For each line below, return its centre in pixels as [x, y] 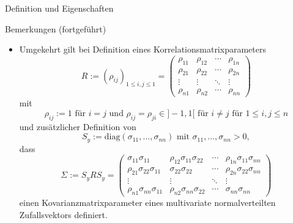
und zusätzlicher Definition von [78, 126]
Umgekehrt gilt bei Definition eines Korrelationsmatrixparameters [143, 49]
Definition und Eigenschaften [59, 8]
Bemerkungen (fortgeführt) [56, 28]
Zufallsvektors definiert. [63, 214]
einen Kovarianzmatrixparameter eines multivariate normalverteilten [147, 202]
